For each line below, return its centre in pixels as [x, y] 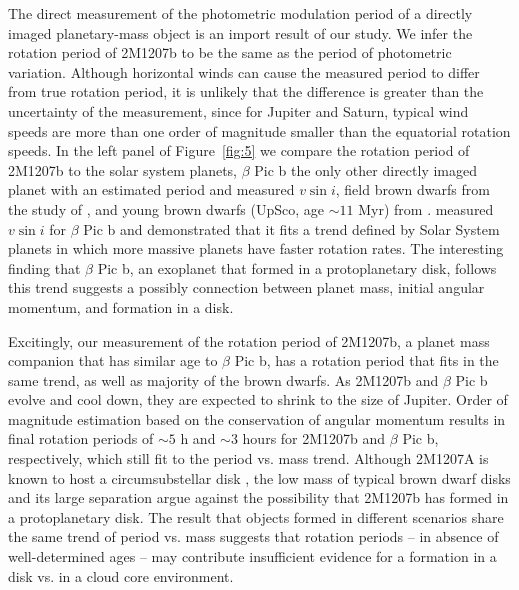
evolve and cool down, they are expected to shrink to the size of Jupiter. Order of [258, 399]
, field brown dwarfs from [412, 189]
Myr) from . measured [426, 208]
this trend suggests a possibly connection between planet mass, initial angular [246, 287]
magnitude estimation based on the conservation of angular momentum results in [257, 418]
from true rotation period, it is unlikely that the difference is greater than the [246, 91]
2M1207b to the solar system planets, [122, 169]
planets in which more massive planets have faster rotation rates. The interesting [256, 248]
